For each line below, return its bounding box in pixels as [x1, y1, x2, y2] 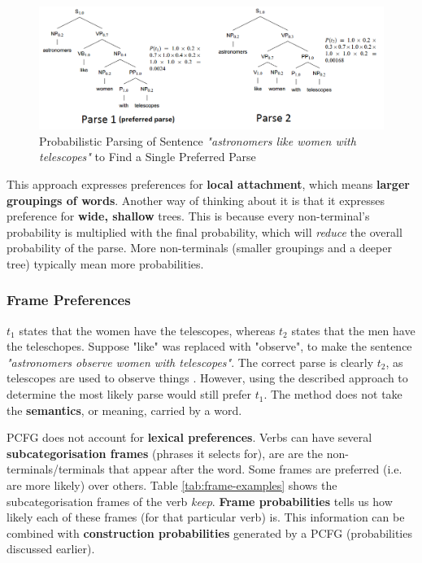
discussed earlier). [7, 540, 95, 557]
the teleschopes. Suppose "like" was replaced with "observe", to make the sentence [7, 338, 412, 355]
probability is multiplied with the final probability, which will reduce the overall [7, 223, 402, 240]
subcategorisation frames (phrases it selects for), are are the [7, 444, 324, 461]
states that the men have [291, 321, 415, 338]
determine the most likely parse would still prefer [7, 386, 251, 403]
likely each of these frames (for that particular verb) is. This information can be [7, 508, 405, 526]
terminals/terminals [7, 460, 105, 478]
